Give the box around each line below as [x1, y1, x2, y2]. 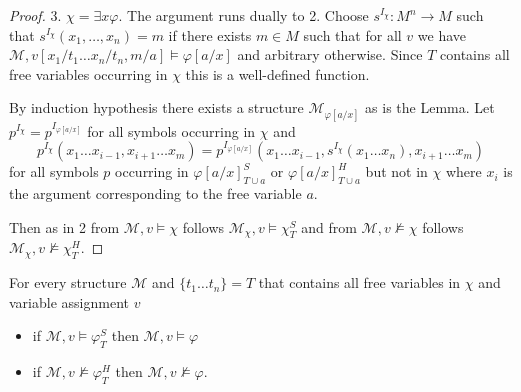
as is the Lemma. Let [365, 97, 495, 118]
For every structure [9, 272, 127, 293]
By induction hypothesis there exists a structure [9, 97, 304, 118]
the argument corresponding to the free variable [9, 183, 302, 204]
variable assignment [9, 291, 129, 312]
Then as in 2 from [9, 216, 120, 237]
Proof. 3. [9, 5, 62, 25]
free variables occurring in [9, 63, 168, 84]
